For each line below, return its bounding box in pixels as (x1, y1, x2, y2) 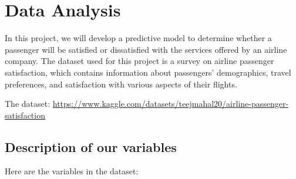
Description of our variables (5, 137, 177, 156)
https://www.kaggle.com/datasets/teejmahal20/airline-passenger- (52, 97, 289, 110)
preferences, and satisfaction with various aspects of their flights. (5, 77, 237, 90)
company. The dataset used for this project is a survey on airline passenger (5, 55, 274, 67)
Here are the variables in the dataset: (5, 165, 139, 177)
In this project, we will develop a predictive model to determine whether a (5, 32, 272, 44)
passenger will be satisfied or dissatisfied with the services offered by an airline (5, 43, 287, 55)
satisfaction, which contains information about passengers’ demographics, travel (5, 66, 291, 78)
